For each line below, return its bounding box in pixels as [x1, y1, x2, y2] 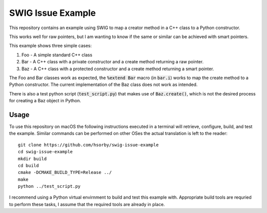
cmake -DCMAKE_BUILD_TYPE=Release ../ [18, 170, 112, 175]
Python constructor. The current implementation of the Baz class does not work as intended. [9, 82, 198, 87]
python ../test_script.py [18, 183, 81, 189]
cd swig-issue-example [18, 149, 73, 155]
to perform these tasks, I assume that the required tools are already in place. [9, 201, 165, 207]
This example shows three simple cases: [9, 43, 92, 49]
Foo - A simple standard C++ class [21, 52, 92, 58]
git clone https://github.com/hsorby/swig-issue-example [18, 142, 159, 148]
